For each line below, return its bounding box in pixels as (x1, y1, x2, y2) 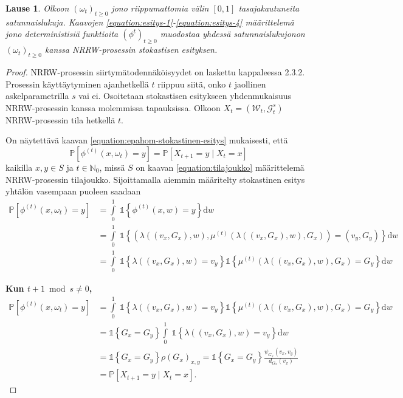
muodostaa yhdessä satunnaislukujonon (160, 27, 305, 40)
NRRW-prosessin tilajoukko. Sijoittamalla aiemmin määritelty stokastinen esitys (5, 173, 305, 185)
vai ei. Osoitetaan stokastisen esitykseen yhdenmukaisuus (78, 89, 292, 102)
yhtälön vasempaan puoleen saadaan (5, 185, 141, 197)
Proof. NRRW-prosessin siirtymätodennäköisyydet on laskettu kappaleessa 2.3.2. (5, 65, 305, 78)
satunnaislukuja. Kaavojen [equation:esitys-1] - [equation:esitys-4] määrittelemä (5, 15, 294, 28)
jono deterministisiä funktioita (5, 27, 119, 40)
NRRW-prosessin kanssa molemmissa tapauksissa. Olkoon (5, 101, 221, 114)
